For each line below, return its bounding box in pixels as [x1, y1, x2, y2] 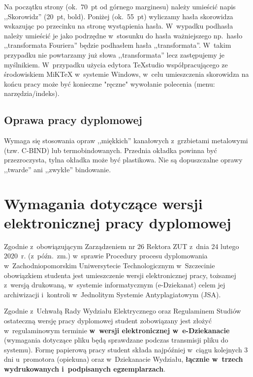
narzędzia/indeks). [4, 88, 60, 98]
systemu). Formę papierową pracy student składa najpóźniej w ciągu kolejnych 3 [4, 344, 248, 354]
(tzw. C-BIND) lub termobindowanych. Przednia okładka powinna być [4, 145, 217, 155]
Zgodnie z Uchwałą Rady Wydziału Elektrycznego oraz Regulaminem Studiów [4, 306, 241, 316]
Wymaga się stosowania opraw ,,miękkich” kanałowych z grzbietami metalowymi [4, 135, 248, 146]
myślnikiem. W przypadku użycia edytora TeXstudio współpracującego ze [4, 59, 228, 69]
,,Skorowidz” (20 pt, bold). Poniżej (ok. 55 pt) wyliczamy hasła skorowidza [4, 11, 233, 21]
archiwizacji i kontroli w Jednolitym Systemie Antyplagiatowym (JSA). [4, 289, 221, 299]
